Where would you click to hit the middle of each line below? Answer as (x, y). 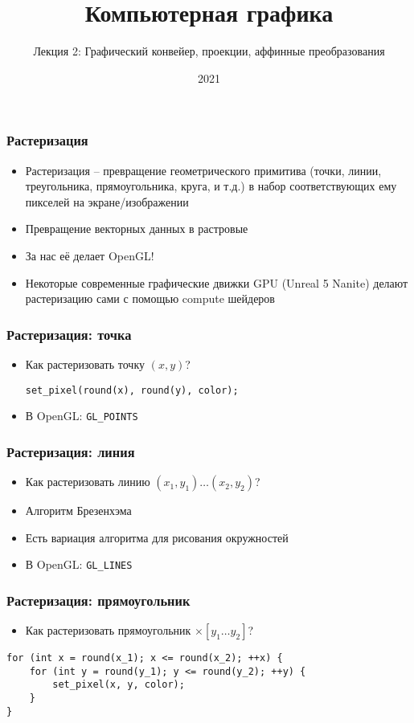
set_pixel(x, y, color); (119, 685)
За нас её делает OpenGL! (90, 255)
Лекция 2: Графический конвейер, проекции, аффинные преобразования (209, 51)
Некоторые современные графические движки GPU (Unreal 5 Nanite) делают (217, 282)
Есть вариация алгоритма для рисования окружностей (157, 537)
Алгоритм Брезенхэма (78, 511)
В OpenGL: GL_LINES (79, 564)
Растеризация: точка (69, 334)
